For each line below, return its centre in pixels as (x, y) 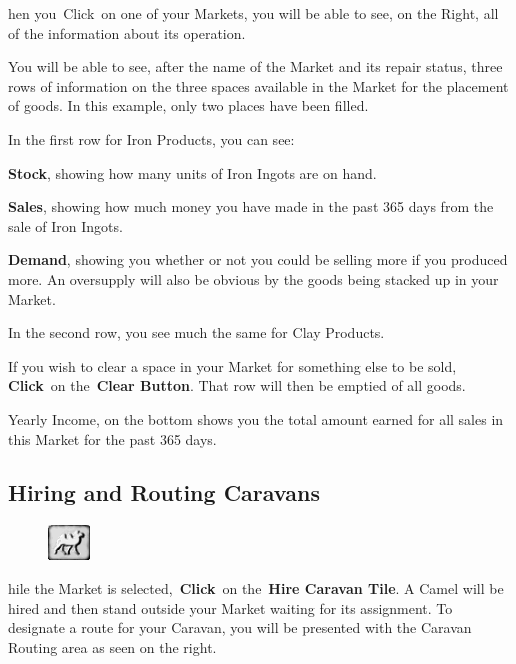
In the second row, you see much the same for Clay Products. (196, 332)
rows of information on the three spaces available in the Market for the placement (258, 85)
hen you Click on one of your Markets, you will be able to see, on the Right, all (253, 13)
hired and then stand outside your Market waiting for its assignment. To (230, 607)
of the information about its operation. (127, 32)
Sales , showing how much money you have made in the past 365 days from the (251, 206)
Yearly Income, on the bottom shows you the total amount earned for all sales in (256, 418)
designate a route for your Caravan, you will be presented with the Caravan (240, 627)
